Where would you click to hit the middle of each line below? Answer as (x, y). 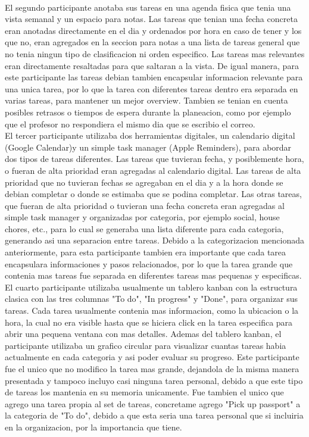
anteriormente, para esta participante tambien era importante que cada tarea (146, 252)
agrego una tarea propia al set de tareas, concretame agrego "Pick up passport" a (153, 403)
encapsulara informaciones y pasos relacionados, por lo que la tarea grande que (149, 263)
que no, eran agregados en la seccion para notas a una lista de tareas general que (152, 42)
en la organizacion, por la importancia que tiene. (93, 427)
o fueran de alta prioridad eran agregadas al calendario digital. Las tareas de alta (153, 170)
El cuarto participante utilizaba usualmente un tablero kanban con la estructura (151, 287)
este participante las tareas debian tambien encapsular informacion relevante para (154, 77)
